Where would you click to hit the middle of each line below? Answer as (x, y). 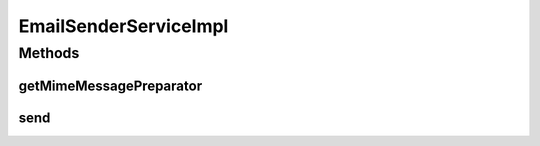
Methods (49, 53)
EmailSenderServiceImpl (123, 26)
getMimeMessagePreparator (110, 85)
